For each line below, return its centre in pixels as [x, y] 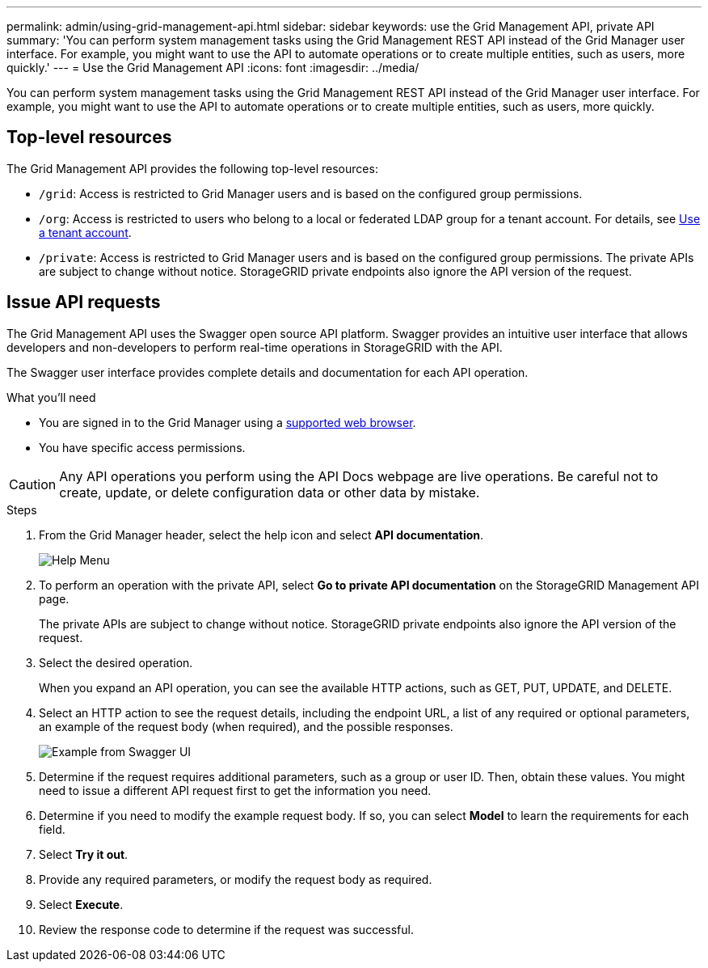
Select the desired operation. [116, 662]
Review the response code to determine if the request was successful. [226, 929]
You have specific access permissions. [142, 447]
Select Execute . [81, 904]
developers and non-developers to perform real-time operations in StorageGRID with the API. [255, 347]
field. [52, 829]
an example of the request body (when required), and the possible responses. [246, 726]
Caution [33, 484]
